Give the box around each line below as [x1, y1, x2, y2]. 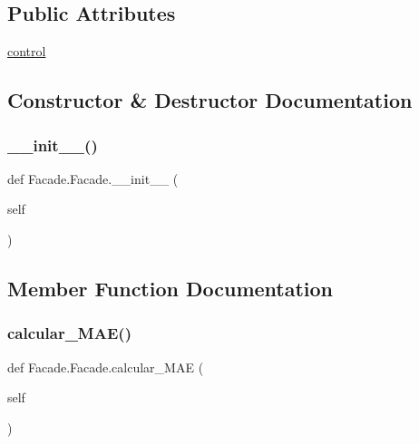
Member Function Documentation [7, 274, 334, 302]
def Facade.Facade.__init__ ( [7, 169, 179, 188]
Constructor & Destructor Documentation [7, 86, 413, 114]
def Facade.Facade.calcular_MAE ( [7, 357, 204, 376]
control [7, 42, 46, 61]
